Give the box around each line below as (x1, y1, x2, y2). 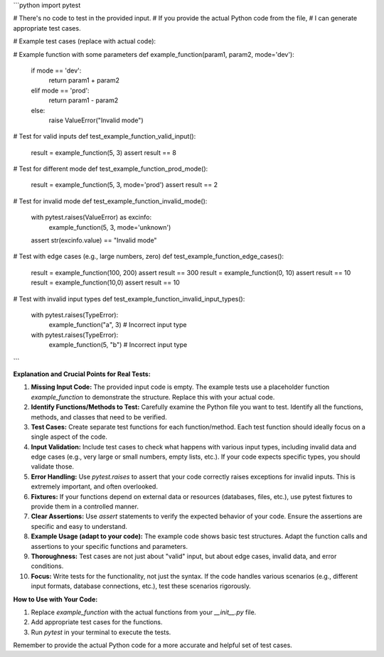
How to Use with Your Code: (13, 594, 98, 604)
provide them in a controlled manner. (31, 502, 139, 511)
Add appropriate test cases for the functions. (31, 618, 163, 626)
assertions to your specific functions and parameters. (31, 542, 188, 550)
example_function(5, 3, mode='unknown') (48, 223, 171, 231)
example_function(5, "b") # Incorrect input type (48, 341, 188, 349)
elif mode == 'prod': (31, 86, 90, 95)
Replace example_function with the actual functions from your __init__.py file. (31, 608, 257, 616)
